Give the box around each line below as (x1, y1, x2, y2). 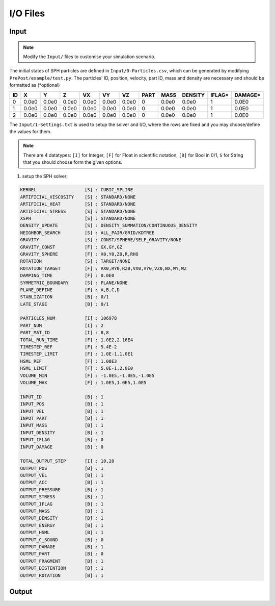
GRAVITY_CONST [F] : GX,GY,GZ (20, 244, 122, 250)
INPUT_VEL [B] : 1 (20, 408, 104, 414)
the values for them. (9, 128, 52, 135)
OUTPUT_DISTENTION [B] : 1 (20, 565, 104, 571)
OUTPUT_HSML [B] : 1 (20, 529, 104, 536)
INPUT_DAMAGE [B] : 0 (20, 444, 104, 450)
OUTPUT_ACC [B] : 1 (20, 479, 104, 486)
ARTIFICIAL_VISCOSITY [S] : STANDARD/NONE (20, 194, 136, 200)
